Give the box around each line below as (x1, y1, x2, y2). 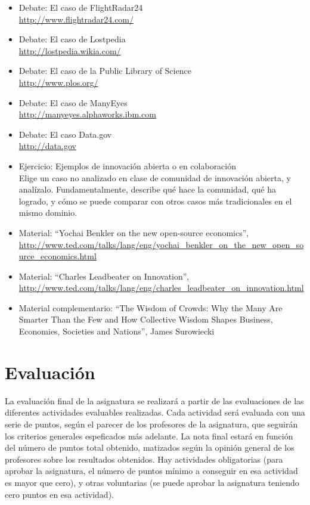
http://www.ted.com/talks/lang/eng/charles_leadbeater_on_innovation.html (18, 281, 304, 294)
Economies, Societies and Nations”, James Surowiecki (18, 325, 215, 337)
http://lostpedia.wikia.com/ (18, 44, 121, 57)
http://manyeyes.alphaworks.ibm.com (18, 108, 156, 120)
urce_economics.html (18, 250, 97, 262)
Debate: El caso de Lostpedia (18, 33, 126, 45)
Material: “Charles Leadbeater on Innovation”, (18, 269, 190, 282)
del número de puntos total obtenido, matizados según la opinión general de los (5, 441, 294, 454)
